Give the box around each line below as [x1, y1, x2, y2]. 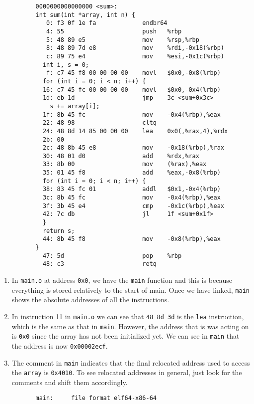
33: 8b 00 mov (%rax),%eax [42, 161, 207, 168]
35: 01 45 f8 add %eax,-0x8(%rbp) [42, 169, 221, 177]
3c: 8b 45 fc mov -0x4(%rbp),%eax [42, 194, 221, 202]
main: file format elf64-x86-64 [35, 395, 157, 402]
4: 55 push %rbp [46, 27, 182, 35]
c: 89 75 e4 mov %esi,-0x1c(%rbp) [46, 52, 225, 60]
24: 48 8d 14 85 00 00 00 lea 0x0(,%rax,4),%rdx [42, 127, 228, 135]
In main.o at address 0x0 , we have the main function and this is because [11, 275, 232, 285]
